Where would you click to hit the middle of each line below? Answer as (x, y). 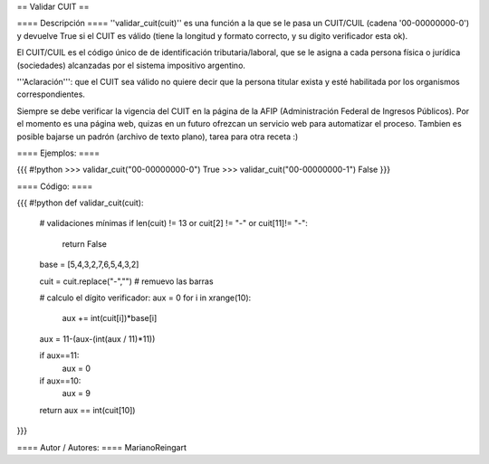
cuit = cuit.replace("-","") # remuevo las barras (126, 281)
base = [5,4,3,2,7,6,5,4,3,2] (89, 265)
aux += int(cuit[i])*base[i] (110, 318)
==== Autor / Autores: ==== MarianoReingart (102, 447)
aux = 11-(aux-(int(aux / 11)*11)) (97, 338)
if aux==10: (60, 381)
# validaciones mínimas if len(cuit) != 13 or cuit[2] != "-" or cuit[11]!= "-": (173, 223)
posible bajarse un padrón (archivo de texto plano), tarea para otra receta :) (158, 137)
